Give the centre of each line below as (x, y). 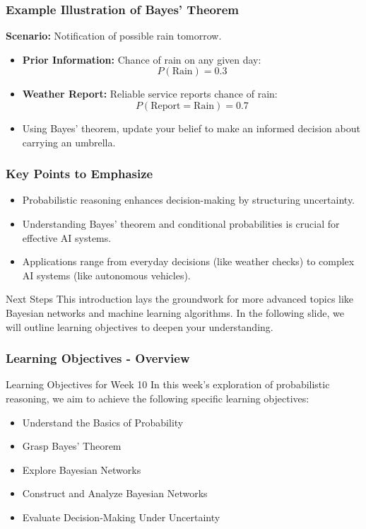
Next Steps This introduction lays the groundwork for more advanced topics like (180, 299)
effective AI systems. (67, 237)
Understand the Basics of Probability (103, 422)
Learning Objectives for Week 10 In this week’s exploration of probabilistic (168, 384)
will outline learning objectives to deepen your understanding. (140, 326)
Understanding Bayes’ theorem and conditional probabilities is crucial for (181, 223)
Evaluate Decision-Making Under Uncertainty (121, 517)
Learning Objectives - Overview (98, 358)
